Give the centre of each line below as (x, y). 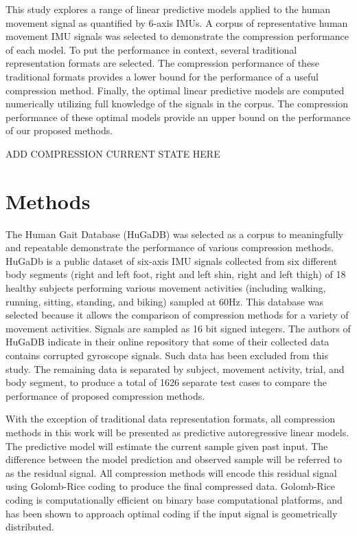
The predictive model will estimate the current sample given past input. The (167, 446)
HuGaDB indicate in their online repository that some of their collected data (168, 342)
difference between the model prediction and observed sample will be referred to (174, 459)
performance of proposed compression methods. (105, 395)
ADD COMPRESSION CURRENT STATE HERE (113, 153)
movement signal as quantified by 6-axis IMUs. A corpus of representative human (177, 22)
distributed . (30, 527)
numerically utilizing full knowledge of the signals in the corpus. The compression (177, 104)
